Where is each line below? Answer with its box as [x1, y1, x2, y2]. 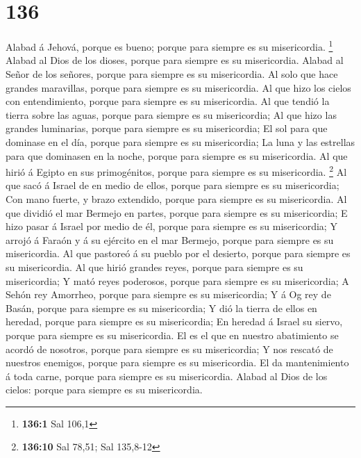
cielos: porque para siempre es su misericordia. [6, 382, 203, 397]
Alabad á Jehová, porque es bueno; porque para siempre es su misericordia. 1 [6, 38, 333, 54]
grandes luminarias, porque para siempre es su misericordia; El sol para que [6, 121, 328, 136]
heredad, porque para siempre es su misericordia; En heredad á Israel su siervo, [6, 314, 343, 329]
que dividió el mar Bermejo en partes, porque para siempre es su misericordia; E [6, 205, 348, 220]
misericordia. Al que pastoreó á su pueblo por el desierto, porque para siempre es [6, 246, 351, 261]
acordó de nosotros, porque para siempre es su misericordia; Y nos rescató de [6, 341, 333, 356]
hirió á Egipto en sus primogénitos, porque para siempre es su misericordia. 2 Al [6, 163, 347, 179]
